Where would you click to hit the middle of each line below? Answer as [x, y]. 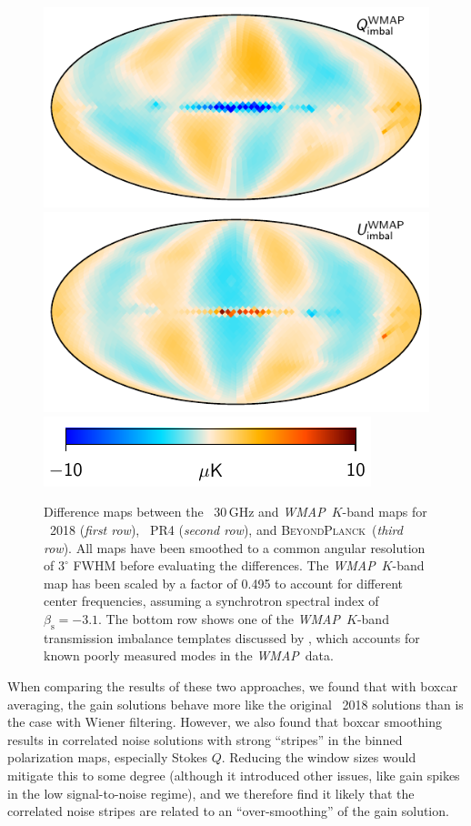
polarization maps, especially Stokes [107, 757]
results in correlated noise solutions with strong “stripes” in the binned [205, 739]
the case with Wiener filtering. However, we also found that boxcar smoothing [225, 722]
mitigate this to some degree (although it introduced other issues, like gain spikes [234, 775]
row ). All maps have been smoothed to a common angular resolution [235, 547]
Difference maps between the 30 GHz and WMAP [185, 512]
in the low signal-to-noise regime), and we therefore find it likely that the [211, 793]
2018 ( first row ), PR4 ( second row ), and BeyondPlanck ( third [226, 529]
